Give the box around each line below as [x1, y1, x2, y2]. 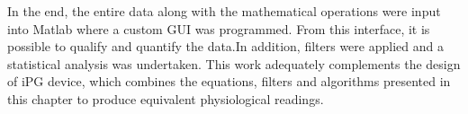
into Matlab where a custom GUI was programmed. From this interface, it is [7, 19, 430, 38]
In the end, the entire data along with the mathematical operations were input [7, 2, 441, 20]
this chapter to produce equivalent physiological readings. [7, 89, 324, 108]
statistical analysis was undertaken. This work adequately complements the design [7, 54, 461, 73]
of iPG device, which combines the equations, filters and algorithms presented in [7, 72, 451, 91]
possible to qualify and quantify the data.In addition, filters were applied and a [7, 37, 444, 56]
